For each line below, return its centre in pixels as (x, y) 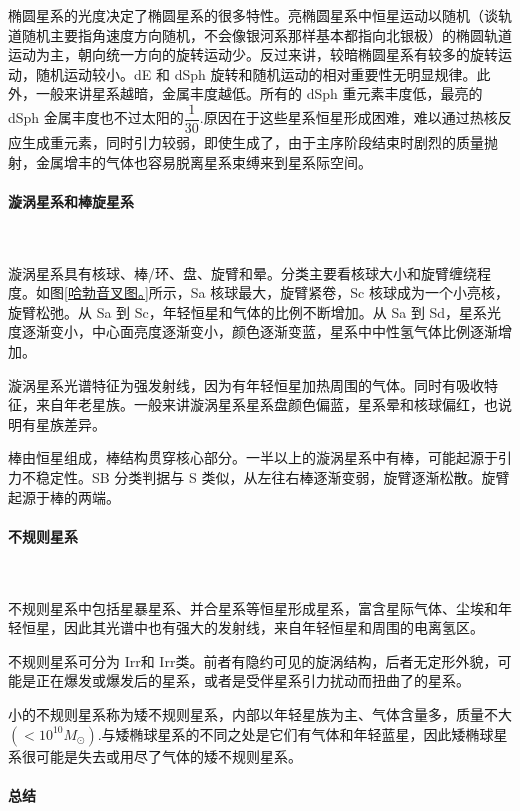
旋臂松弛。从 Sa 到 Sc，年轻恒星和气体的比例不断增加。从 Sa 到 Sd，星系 (248, 311)
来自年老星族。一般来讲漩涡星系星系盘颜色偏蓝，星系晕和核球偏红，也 (266, 404)
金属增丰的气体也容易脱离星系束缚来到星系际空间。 (203, 161)
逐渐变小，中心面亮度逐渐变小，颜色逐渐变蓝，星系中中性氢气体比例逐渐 (259, 331)
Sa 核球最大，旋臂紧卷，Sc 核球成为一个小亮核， (349, 292)
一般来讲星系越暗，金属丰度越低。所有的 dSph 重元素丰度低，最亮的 (259, 93)
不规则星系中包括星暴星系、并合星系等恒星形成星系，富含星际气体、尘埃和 (253, 607)
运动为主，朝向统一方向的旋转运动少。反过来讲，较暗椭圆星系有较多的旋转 (253, 54)
